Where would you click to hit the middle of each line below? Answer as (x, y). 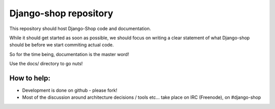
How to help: (30, 78)
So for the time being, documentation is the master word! (69, 54)
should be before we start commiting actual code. (62, 45)
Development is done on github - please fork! (70, 90)
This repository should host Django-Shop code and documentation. (80, 29)
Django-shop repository (61, 13)
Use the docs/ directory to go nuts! (46, 64)
